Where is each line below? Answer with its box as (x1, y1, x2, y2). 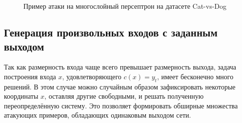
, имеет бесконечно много (157, 71, 234, 81)
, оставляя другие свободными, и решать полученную (44, 91, 204, 101)
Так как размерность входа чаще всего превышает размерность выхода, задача (4, 62, 237, 72)
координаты (4, 91, 39, 101)
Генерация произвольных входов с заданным (4, 24, 218, 39)
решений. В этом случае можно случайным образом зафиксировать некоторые (4, 81, 236, 91)
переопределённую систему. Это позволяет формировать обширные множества (4, 100, 238, 110)
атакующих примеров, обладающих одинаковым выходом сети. (4, 110, 191, 120)
